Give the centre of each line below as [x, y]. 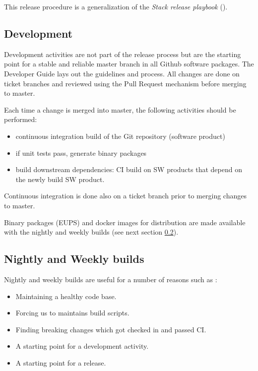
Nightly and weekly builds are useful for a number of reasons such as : [111, 279]
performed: [21, 119]
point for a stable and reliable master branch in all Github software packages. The [129, 64]
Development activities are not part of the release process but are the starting [123, 54]
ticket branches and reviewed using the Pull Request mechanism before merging [125, 83]
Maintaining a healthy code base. [66, 296]
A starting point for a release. [61, 362]
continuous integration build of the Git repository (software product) [120, 136]
